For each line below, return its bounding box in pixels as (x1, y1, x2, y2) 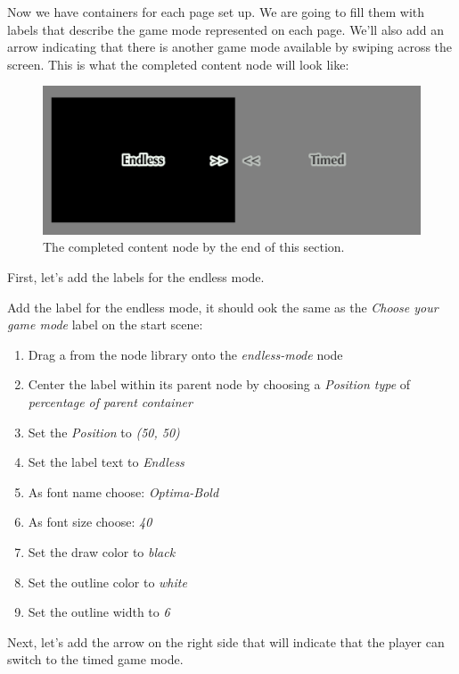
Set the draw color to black (28, 542, 176, 561)
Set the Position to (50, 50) (28, 422, 180, 441)
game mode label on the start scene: (7, 315, 203, 334)
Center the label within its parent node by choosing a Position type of (28, 375, 411, 394)
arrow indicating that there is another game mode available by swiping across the (7, 37, 453, 56)
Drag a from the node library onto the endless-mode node (28, 345, 343, 363)
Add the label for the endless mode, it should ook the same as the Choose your (7, 297, 439, 316)
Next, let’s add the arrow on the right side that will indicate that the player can (7, 632, 445, 651)
